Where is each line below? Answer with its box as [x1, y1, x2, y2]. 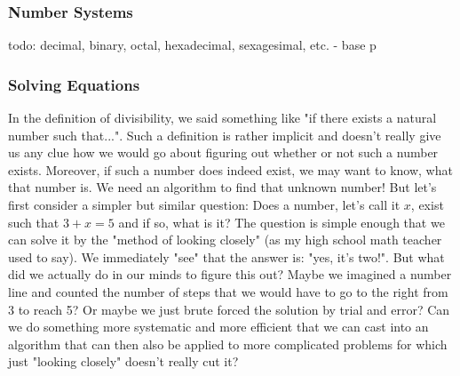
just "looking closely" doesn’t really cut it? [8, 352, 239, 371]
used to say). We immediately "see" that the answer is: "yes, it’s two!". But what [8, 247, 445, 266]
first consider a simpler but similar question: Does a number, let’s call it [8, 196, 401, 213]
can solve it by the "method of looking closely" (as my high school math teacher [8, 230, 442, 249]
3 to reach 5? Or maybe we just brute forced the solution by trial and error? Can [8, 300, 450, 318]
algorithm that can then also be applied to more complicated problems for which [8, 334, 448, 353]
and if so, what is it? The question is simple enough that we [118, 212, 445, 231]
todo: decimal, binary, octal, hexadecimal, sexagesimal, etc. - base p [8, 36, 377, 54]
